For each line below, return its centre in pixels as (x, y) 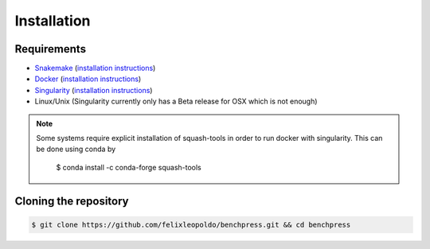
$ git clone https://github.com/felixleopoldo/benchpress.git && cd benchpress (191, 224)
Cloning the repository (72, 201)
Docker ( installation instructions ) (88, 79)
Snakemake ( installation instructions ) (95, 68)
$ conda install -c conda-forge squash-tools (129, 167)
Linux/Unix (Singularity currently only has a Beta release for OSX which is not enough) (176, 101)
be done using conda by (76, 149)
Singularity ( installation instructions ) (94, 90)
